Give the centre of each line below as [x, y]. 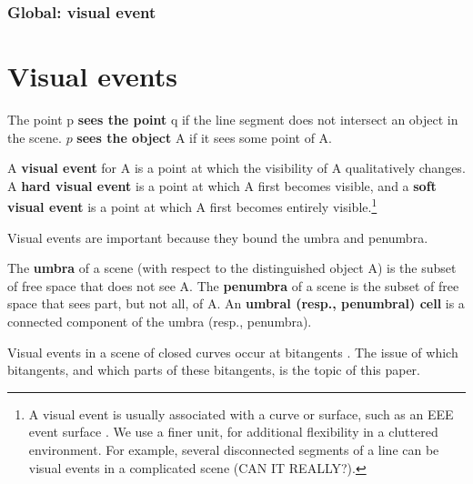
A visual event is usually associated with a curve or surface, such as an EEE [241, 413]
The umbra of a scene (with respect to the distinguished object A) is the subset [232, 268]
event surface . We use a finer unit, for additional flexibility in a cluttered [233, 432]
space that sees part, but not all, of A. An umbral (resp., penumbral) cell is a [236, 303]
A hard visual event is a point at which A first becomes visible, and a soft [222, 185]
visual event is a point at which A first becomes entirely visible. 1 [192, 205]
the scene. [35, 137]
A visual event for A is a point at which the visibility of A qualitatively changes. [236, 168]
